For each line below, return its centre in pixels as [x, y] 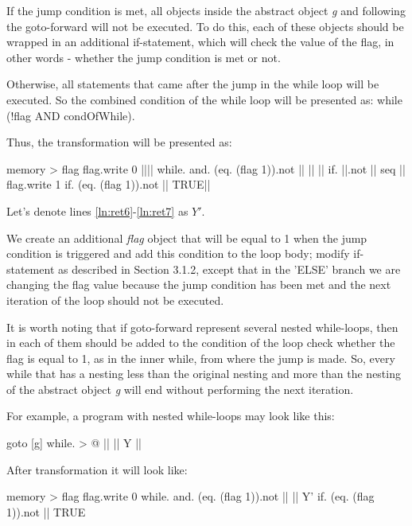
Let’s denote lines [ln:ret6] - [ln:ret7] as [97, 210]
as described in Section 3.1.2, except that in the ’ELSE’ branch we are [229, 269]
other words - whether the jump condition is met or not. [144, 57]
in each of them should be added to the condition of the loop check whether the [201, 343]
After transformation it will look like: [97, 469]
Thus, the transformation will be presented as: [119, 142]
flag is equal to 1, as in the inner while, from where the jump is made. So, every [201, 358]
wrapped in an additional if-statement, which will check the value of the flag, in [200, 42]
